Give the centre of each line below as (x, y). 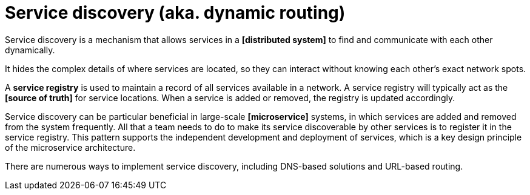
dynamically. (30, 50)
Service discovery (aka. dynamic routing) (175, 13)
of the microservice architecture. (70, 147)
